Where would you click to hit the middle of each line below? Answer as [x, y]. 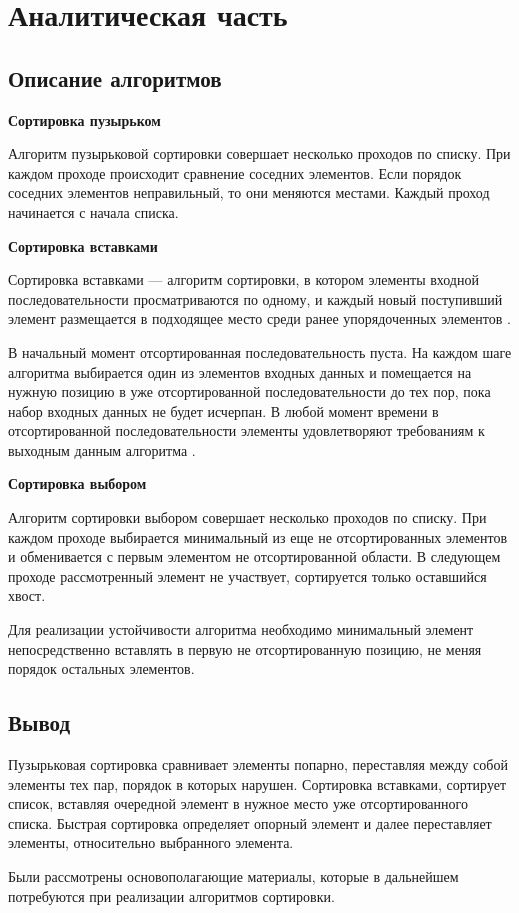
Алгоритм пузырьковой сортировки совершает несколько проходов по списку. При [259, 153]
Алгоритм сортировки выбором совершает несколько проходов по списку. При [247, 517]
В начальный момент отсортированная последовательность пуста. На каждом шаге [260, 351]
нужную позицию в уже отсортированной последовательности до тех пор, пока [249, 391]
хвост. [27, 595]
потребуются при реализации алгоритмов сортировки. [171, 895]
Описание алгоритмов [115, 77]
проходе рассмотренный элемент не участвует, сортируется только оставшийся [247, 575]
